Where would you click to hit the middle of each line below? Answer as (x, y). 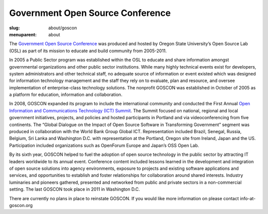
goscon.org (21, 205)
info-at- (248, 198)
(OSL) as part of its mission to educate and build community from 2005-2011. (88, 51)
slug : (14, 28)
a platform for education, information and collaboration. (66, 95)
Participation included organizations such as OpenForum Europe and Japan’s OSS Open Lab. (104, 145)
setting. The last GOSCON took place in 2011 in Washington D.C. (74, 189)
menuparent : (23, 34)
